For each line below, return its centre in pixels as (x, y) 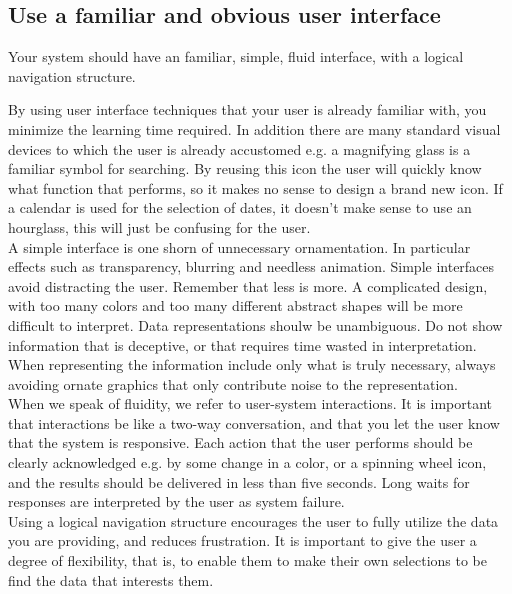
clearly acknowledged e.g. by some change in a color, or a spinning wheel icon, (247, 462)
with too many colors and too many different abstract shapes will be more (235, 305)
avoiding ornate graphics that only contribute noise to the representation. (233, 383)
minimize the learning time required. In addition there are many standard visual (254, 128)
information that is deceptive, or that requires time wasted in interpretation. (242, 344)
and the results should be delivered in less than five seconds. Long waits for (239, 481)
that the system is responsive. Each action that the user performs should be (240, 442)
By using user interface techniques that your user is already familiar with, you (247, 109)
